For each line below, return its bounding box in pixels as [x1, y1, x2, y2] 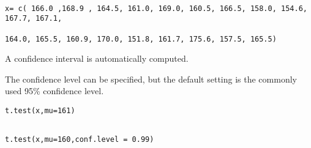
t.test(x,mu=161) [5, 106, 75, 116]
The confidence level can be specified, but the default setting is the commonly [5, 72, 297, 85]
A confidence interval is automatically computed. [5, 52, 189, 65]
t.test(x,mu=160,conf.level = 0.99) [5, 135, 154, 144]
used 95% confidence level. [5, 84, 104, 97]
